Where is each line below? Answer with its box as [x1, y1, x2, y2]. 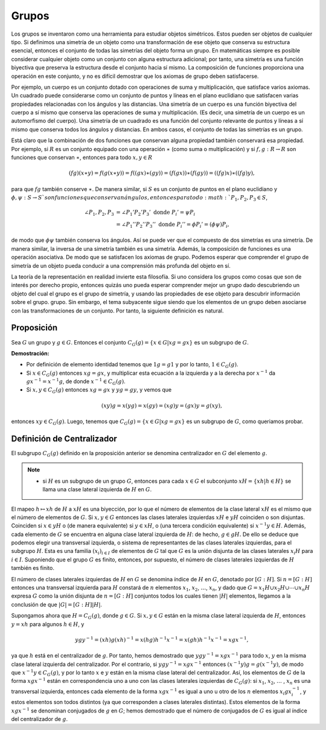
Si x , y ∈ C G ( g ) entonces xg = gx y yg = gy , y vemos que [26, 386, 172, 395]
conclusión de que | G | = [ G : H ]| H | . [11, 601, 103, 608]
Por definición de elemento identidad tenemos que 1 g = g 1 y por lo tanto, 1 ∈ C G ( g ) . [26, 361, 238, 370]
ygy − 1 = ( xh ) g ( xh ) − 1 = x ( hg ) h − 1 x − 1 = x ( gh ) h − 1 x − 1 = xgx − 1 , [75, 635, 249, 643]
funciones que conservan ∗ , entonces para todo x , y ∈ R [11, 154, 153, 161]
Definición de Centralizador [11, 433, 117, 444]
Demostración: [11, 349, 50, 357]
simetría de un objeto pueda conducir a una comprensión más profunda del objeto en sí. [11, 262, 231, 269]
